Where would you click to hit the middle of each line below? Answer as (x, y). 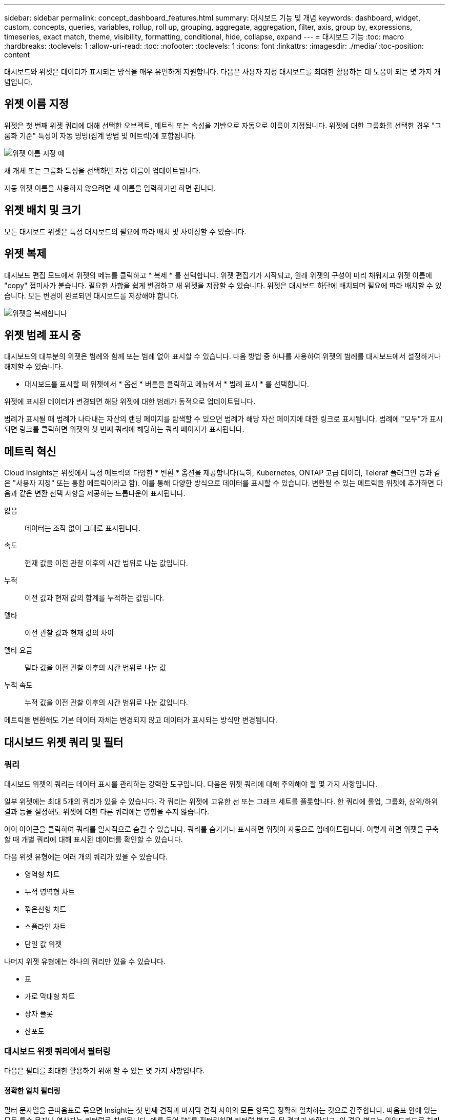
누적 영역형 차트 (50, 892)
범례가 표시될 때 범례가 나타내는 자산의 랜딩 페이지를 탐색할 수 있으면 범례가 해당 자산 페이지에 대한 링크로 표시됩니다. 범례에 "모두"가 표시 (223, 419)
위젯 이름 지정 (36, 104)
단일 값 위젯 (43, 944)
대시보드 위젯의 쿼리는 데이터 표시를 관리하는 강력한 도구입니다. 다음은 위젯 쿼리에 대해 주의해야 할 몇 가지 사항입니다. (191, 784)
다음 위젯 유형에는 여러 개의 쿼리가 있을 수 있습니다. (86, 857)
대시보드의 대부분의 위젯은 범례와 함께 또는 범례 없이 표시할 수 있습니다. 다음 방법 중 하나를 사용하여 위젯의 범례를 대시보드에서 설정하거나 (222, 356)
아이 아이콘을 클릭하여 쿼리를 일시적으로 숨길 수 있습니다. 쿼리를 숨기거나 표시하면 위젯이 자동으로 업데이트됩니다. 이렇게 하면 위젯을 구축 (221, 829)
